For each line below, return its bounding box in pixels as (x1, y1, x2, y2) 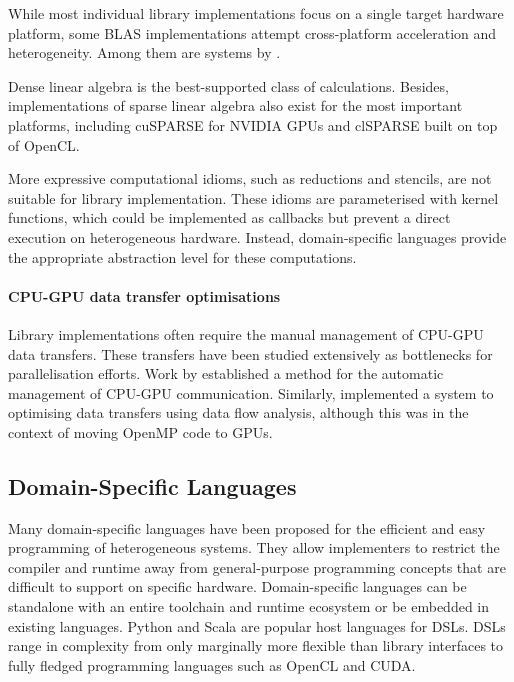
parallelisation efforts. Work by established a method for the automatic (8, 363, 444, 384)
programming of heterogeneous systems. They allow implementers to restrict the (8, 537, 500, 558)
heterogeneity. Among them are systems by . (8, 42, 281, 63)
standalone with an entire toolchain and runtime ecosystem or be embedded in (8, 596, 490, 617)
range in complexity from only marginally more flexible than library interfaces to (8, 635, 504, 656)
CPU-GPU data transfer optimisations (8, 285, 281, 306)
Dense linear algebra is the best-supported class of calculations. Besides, (8, 75, 449, 96)
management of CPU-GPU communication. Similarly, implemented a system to (8, 382, 494, 403)
